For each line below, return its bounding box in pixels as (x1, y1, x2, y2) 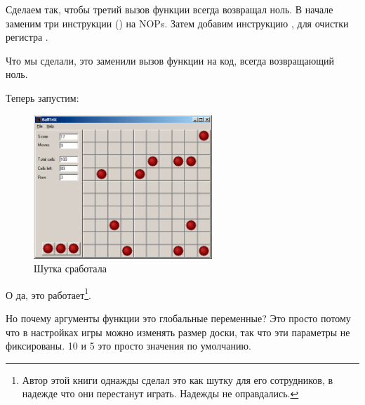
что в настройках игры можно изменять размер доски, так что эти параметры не (6, 324, 350, 339)
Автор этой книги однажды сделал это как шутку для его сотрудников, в (22, 372, 333, 387)
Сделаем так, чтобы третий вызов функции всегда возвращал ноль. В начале (6, 2, 333, 16)
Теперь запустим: (6, 90, 79, 105)
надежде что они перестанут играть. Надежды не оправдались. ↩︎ (22, 386, 299, 401)
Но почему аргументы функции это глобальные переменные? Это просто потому (6, 311, 351, 326)
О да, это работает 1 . (6, 285, 92, 302)
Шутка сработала (34, 261, 107, 276)
